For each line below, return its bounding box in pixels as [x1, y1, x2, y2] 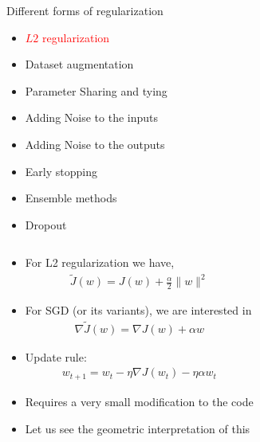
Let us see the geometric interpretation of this [25, 420, 250, 436]
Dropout [25, 216, 67, 233]
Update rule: [25, 348, 87, 365]
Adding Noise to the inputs [25, 109, 159, 126]
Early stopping [25, 162, 97, 179]
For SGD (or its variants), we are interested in [25, 302, 252, 319]
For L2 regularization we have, [25, 254, 175, 271]
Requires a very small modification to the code [25, 393, 254, 409]
